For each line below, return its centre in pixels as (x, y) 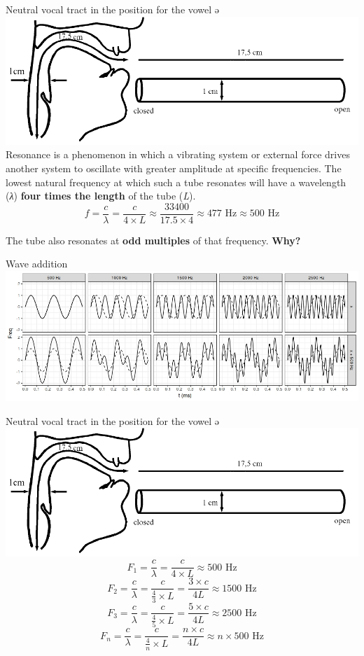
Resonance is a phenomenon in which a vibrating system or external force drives (178, 154)
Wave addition (37, 264)
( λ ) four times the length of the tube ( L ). (101, 196)
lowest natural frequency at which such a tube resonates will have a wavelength (176, 182)
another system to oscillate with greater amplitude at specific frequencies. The (174, 168)
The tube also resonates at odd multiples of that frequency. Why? (153, 240)
